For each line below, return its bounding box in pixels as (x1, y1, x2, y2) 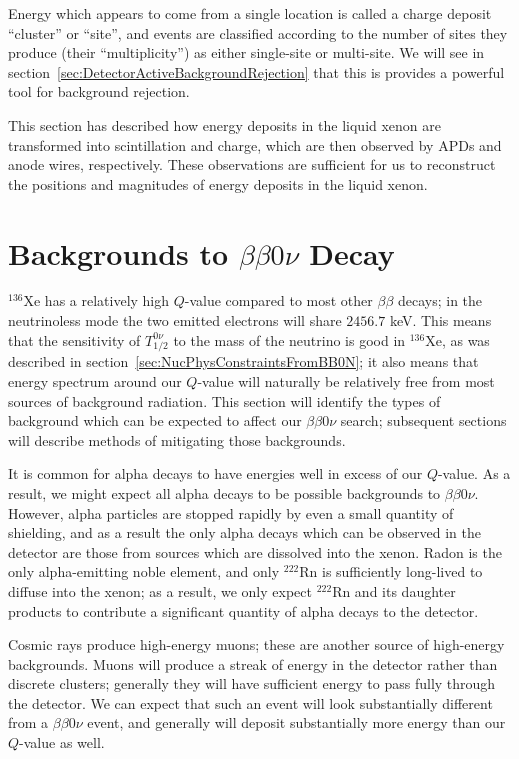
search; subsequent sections (340, 410, 507, 431)
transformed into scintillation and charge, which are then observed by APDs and (8, 134, 502, 155)
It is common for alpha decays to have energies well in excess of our (8, 463, 423, 484)
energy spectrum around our (8, 370, 182, 391)
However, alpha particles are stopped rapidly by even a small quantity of (8, 502, 454, 523)
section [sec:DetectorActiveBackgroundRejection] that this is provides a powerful (8, 61, 505, 82)
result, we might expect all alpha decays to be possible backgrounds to (8, 482, 441, 503)
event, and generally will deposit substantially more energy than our (87, 712, 506, 733)
